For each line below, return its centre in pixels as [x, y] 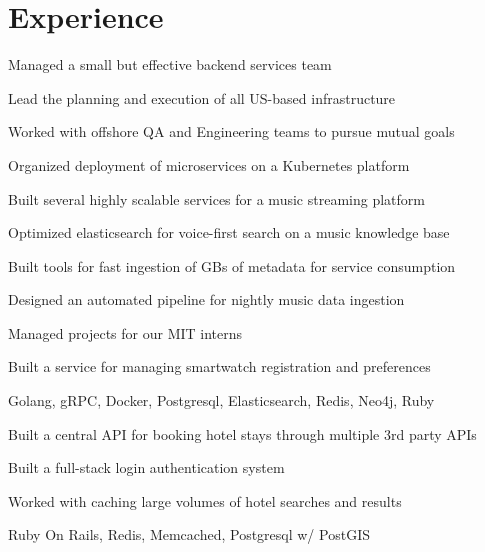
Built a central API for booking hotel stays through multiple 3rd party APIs [242, 433]
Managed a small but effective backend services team [170, 64]
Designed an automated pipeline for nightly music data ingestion [206, 299]
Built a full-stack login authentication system [146, 467]
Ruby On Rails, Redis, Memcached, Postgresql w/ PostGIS [189, 534]
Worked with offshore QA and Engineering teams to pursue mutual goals [231, 131]
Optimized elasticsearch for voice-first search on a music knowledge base [229, 232]
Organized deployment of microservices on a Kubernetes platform [209, 164]
